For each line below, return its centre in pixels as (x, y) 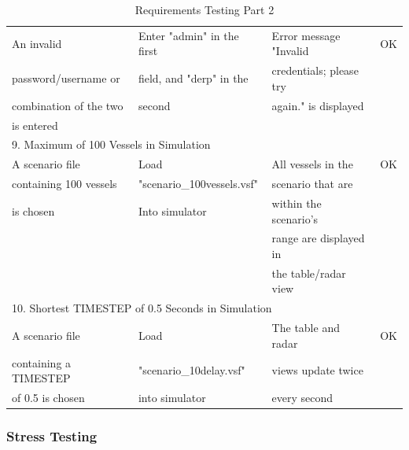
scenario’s (295, 218)
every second (302, 397)
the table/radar (309, 273)
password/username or (66, 78)
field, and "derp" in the (193, 78)
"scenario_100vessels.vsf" (198, 184)
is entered (35, 125)
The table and (306, 328)
